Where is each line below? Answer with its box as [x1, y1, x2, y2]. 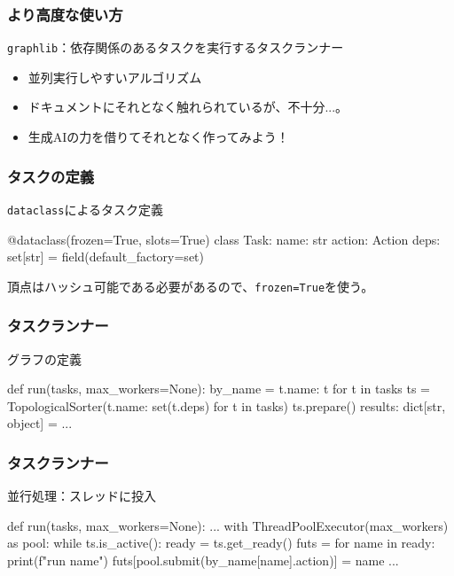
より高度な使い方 [7, 3, 123, 25]
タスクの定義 [7, 165, 95, 187]
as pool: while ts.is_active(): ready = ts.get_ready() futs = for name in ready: [7, 533, 435, 552]
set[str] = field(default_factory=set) [7, 247, 204, 266]
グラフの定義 [7, 349, 82, 368]
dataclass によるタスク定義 [7, 199, 164, 218]
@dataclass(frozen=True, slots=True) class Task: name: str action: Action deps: [7, 230, 441, 248]
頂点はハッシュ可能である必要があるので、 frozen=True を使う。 [7, 276, 374, 295]
